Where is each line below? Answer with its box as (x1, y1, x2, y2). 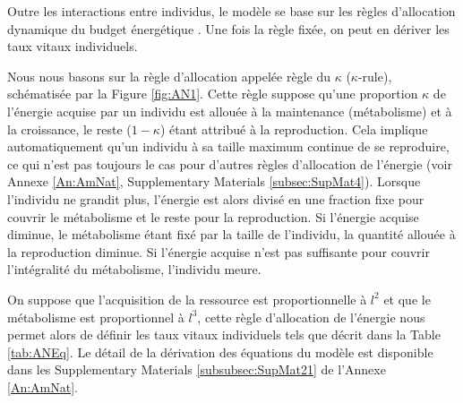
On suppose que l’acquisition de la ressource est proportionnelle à (7, 289, 367, 308)
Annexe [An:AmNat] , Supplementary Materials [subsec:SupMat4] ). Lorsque (7, 172, 421, 191)
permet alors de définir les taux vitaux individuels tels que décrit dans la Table (7, 325, 441, 344)
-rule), (357, 66, 392, 85)
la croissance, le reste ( (7, 119, 132, 138)
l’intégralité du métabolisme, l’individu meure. (7, 260, 262, 279)
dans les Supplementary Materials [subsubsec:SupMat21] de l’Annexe (7, 360, 386, 379)
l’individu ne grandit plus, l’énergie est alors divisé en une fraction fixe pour (7, 189, 424, 208)
